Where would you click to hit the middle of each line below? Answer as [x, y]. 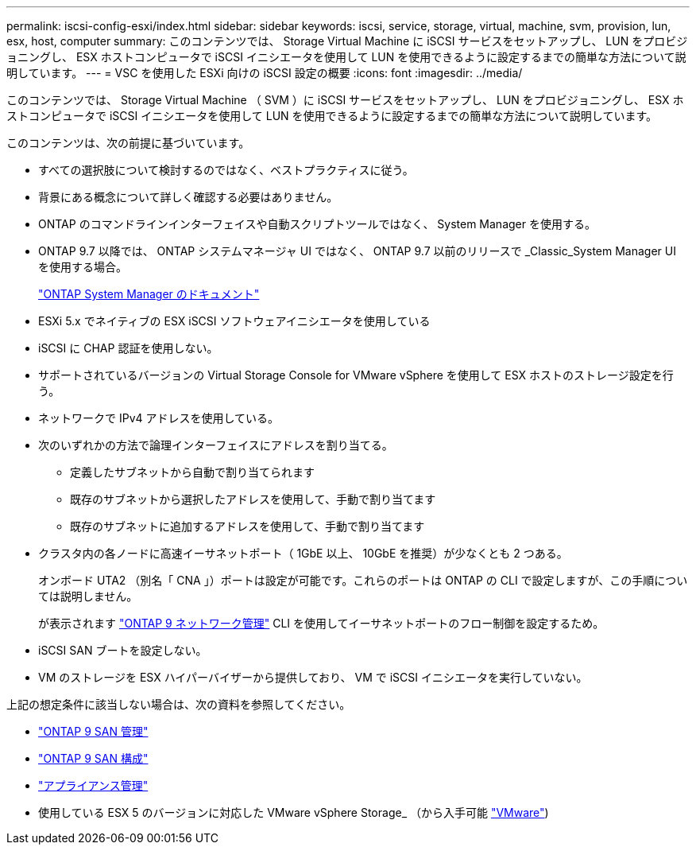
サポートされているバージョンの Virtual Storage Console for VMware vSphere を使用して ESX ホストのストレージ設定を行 [356, 375]
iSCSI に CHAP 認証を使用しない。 [128, 348]
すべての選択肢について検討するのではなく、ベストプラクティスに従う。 [226, 170]
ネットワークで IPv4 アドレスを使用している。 [159, 418]
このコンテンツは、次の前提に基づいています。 [128, 143]
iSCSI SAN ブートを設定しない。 [123, 650]
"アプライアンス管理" [93, 785]
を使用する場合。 [83, 267]
